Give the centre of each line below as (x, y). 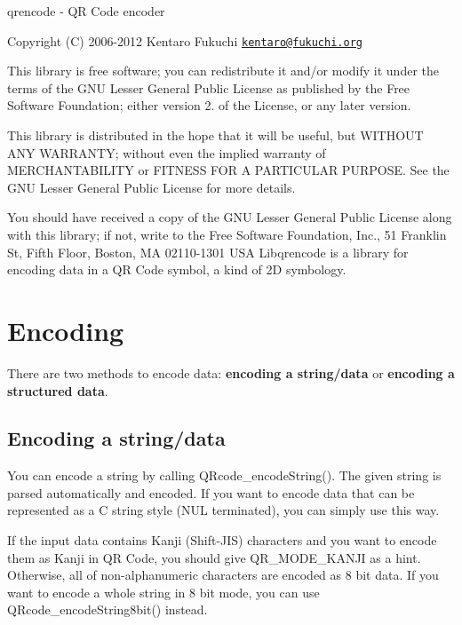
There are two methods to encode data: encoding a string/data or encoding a (231, 372)
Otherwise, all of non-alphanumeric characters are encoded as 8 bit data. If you (223, 575)
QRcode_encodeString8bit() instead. (108, 609)
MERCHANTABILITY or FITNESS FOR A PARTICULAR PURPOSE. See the (228, 170)
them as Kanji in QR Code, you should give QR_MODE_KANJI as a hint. (214, 557)
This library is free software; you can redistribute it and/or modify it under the (223, 71)
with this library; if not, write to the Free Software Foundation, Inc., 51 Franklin (227, 234)
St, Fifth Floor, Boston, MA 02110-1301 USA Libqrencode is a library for (208, 252)
